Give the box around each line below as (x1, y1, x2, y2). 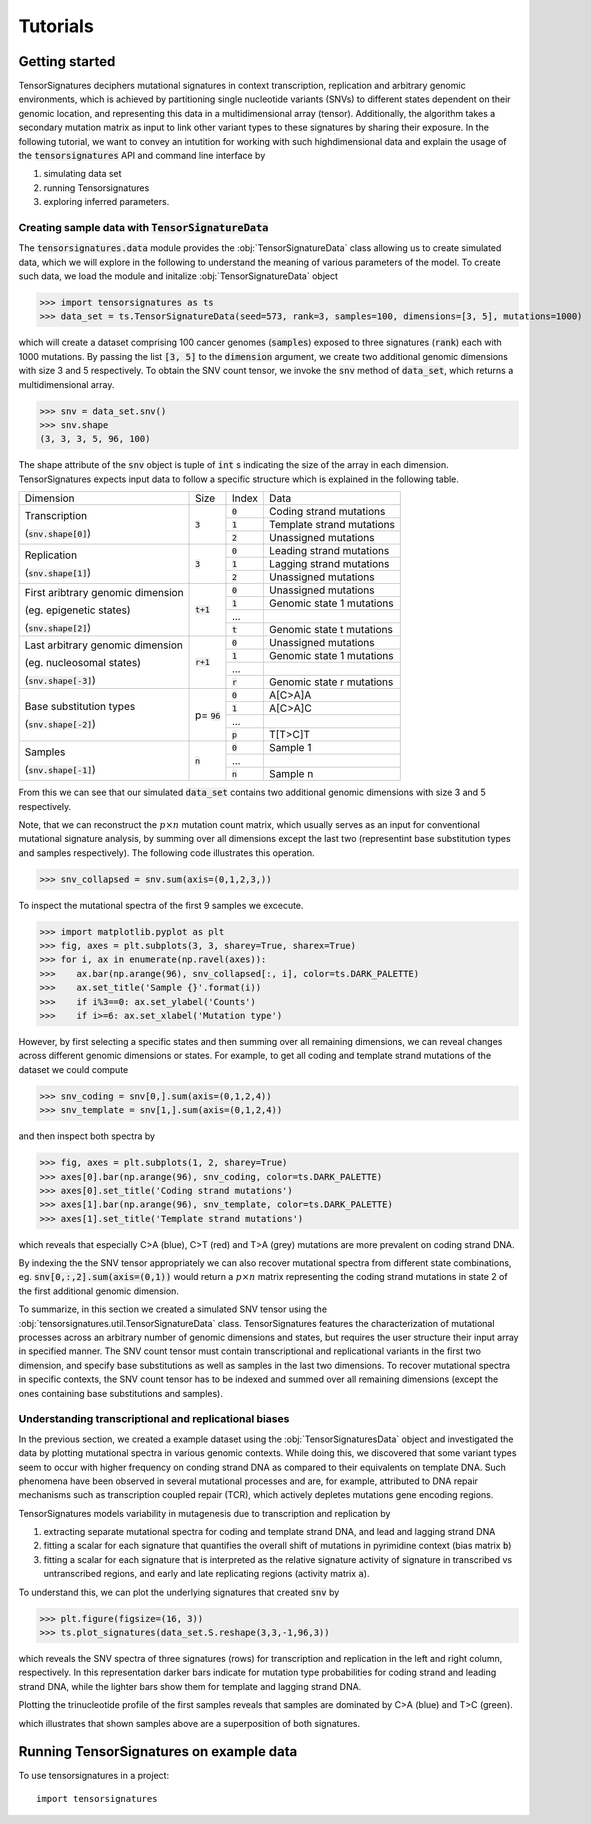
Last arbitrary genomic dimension (24, 638, 184, 652)
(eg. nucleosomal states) (24, 655, 142, 669)
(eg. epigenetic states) (24, 603, 131, 617)
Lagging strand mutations (268, 557, 390, 571)
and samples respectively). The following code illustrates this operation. (18, 846, 315, 859)
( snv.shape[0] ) (24, 526, 92, 540)
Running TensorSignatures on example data (18, 1743, 298, 1760)
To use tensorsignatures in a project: (18, 1770, 170, 1782)
